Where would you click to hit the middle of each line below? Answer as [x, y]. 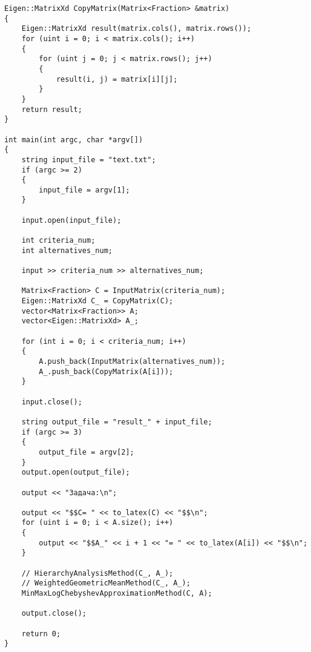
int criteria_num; [58, 241]
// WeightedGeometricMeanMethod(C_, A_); [106, 583]
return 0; [41, 634]
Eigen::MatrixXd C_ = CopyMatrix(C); [97, 301]
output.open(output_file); [76, 473]
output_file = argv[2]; [87, 452]
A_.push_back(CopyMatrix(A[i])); [106, 371]
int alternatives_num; [67, 250]
